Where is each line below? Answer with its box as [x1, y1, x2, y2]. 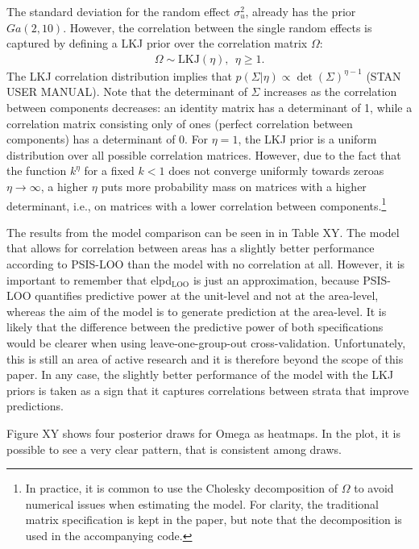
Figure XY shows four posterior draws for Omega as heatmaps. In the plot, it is [6, 424, 401, 441]
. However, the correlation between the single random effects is [63, 19, 372, 35]
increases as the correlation [263, 83, 397, 100]
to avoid [354, 480, 394, 497]
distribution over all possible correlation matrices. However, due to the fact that [6, 146, 401, 163]
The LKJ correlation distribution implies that [6, 67, 232, 84]
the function [6, 162, 67, 179]
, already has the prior [245, 3, 356, 19]
